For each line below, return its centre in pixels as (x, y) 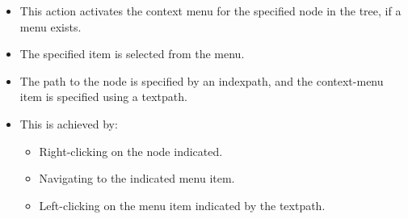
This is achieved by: (69, 123)
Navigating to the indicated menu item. (137, 178)
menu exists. (50, 26)
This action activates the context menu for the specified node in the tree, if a (210, 11)
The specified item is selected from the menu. (132, 54)
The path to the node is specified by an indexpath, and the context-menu (202, 80)
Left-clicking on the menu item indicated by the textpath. (182, 205)
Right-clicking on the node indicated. (131, 151)
